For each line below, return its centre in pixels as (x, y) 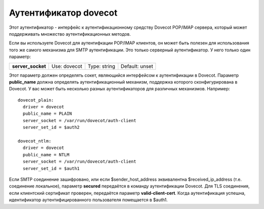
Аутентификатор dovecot (63, 13)
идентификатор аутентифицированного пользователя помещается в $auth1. (88, 200)
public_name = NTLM (46, 155)
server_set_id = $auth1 (51, 168)
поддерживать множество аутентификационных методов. (70, 34)
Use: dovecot (67, 66)
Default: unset (137, 66)
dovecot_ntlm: (34, 141)
